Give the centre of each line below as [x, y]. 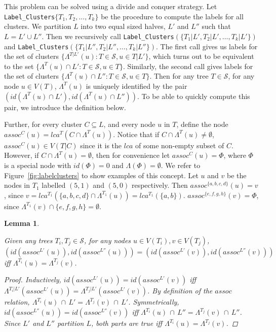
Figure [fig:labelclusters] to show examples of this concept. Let [101, 175]
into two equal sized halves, [123, 26]
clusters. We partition [38, 26]
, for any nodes [107, 240]
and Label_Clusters [36, 46]
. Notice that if [136, 134]
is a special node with [38, 165]
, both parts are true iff [127, 323]
